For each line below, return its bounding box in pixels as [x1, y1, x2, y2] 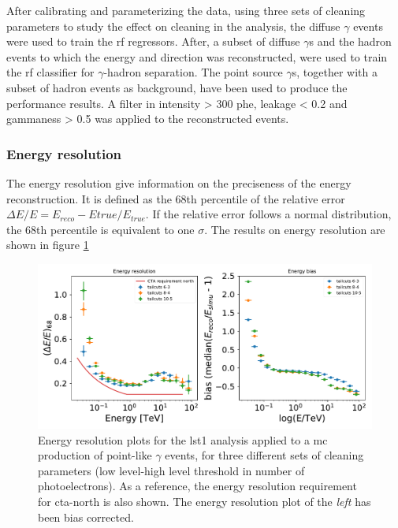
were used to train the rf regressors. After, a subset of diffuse [6, 33, 300, 50]
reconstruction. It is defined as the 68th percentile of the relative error [6, 190, 345, 206]
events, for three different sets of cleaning [165, 447, 364, 463]
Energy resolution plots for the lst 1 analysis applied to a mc [38, 431, 328, 448]
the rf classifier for [6, 64, 95, 80]
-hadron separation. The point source [103, 64, 283, 80]
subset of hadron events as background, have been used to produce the [6, 79, 348, 95]
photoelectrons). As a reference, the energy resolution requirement [38, 478, 357, 494]
